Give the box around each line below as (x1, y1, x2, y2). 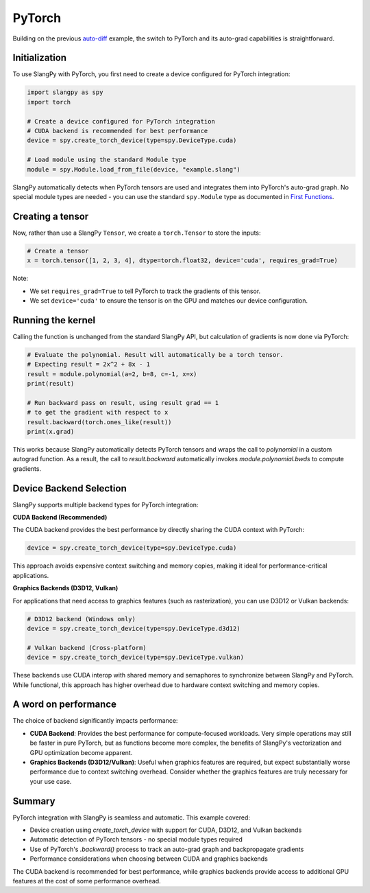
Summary (12, 795, 56, 807)
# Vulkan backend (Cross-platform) (27, 644, 147, 651)
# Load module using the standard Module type (27, 156, 186, 164)
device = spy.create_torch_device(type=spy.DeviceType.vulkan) (27, 653, 245, 662)
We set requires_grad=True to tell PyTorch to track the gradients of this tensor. (29, 287, 261, 295)
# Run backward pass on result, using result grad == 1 (27, 399, 219, 406)
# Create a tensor (27, 247, 89, 255)
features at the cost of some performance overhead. (12, 877, 161, 885)
